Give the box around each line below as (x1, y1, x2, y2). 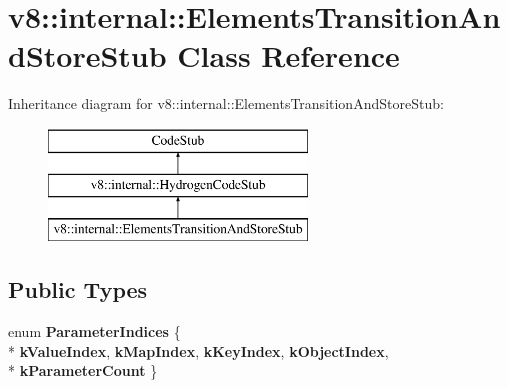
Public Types (8, 274, 148, 305)
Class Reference (177, 35, 400, 76)
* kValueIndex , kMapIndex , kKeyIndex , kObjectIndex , (8, 340, 389, 361)
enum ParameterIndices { (8, 321, 181, 342)
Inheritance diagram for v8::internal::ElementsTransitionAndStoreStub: (8, 93, 444, 114)
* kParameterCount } (8, 360, 158, 381)
